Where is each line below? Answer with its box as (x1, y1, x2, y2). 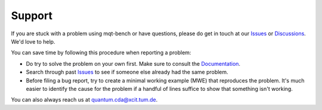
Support (11, 9, 53, 22)
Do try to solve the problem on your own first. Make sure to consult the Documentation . (26, 60, 241, 67)
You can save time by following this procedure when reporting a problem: (11, 49, 191, 56)
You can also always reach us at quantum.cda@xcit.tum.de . (11, 96, 158, 103)
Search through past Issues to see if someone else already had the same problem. (26, 69, 229, 76)
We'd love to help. (11, 38, 55, 45)
